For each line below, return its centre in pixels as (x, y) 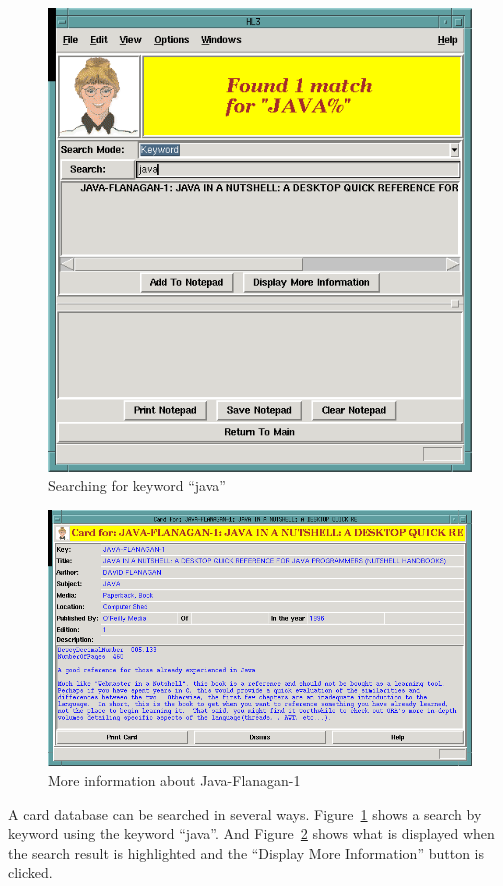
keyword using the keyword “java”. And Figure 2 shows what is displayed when (251, 833)
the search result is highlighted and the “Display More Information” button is (246, 852)
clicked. (30, 872)
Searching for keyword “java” (137, 485)
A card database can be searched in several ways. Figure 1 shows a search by (245, 813)
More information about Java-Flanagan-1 (174, 779)
